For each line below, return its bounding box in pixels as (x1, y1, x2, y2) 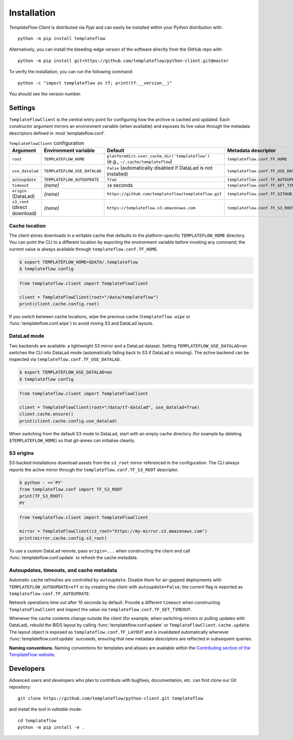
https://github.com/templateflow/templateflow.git (106, 191, 222, 197)
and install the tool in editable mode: (9, 706, 83, 712)
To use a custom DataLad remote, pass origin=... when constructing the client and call (9, 548, 190, 554)
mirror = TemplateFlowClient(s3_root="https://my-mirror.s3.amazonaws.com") (19, 529, 208, 534)
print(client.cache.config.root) (19, 301, 100, 307)
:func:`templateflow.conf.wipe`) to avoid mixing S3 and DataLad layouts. (9, 320, 154, 327)
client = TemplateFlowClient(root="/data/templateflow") (19, 294, 159, 300)
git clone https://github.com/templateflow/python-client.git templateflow (18, 696, 203, 701)
